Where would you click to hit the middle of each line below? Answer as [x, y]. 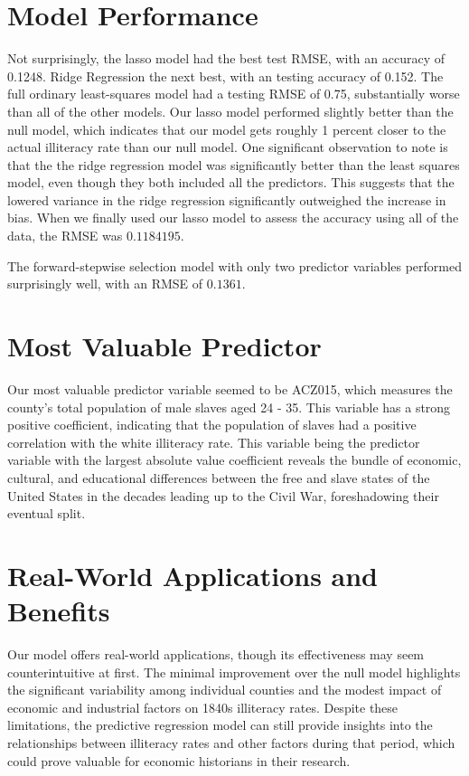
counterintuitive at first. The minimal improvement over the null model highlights [234, 672]
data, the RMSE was [65, 236]
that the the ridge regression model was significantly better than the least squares [234, 164]
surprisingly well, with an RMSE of [105, 284]
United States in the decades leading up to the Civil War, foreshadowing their [223, 495]
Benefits [59, 611]
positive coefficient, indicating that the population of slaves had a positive [212, 425]
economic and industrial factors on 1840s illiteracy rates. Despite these [203, 707]
